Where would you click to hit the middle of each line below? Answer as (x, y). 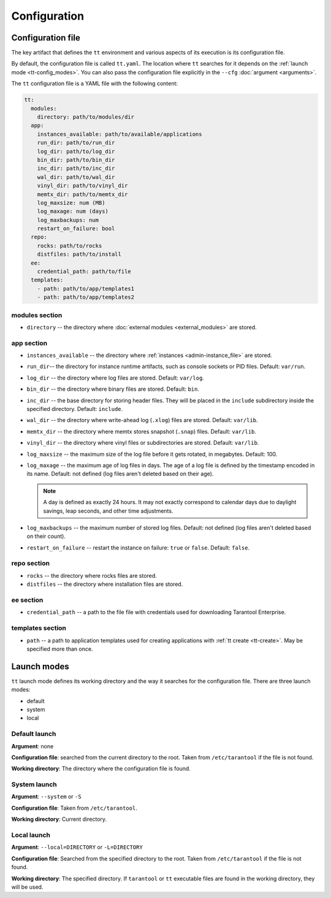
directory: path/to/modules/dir (86, 117)
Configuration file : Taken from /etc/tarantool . (74, 808)
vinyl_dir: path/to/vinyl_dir (82, 186)
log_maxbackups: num (68, 220)
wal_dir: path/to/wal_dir (76, 177)
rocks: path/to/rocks (70, 246)
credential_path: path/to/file (84, 272)
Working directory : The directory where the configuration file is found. (101, 769)
